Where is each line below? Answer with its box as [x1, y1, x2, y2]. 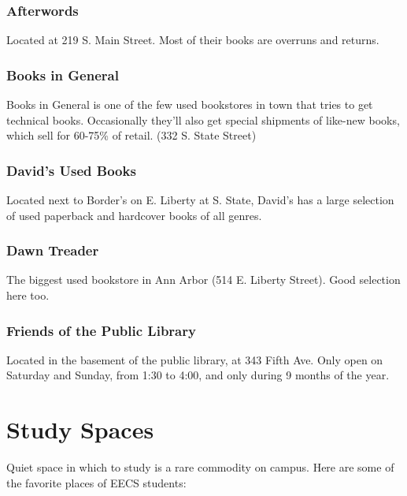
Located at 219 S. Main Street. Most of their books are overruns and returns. [6, 32, 379, 48]
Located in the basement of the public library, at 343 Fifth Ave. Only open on [6, 351, 383, 367]
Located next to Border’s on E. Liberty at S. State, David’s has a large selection [6, 192, 394, 208]
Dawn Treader [6, 241, 99, 260]
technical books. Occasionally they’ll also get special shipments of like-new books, [6, 111, 400, 128]
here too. [6, 287, 50, 304]
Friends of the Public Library [6, 320, 196, 340]
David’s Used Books [6, 160, 136, 180]
